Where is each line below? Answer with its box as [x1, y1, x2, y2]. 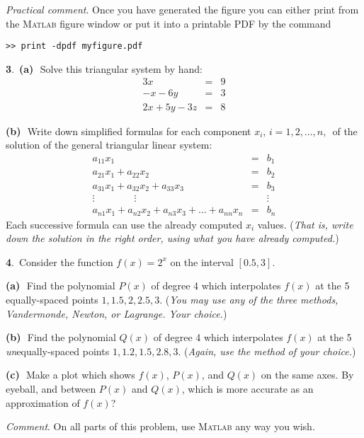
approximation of [6, 395, 80, 410]
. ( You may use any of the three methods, [159, 292, 339, 307]
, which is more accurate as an [181, 381, 314, 396]
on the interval [170, 254, 234, 269]
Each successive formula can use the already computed [6, 217, 243, 231]
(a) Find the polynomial [6, 278, 115, 293]
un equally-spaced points [6, 343, 110, 358]
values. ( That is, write [257, 217, 353, 231]
